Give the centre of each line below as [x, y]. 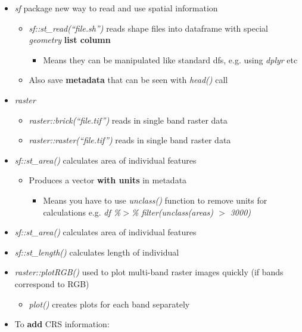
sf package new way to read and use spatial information [116, 8]
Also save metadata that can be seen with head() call [128, 80]
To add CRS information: [62, 324]
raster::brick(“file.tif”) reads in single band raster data [128, 120]
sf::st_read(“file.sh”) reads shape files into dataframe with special [148, 28]
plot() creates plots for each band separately [109, 304]
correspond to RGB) [52, 283]
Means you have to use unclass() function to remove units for [155, 200]
